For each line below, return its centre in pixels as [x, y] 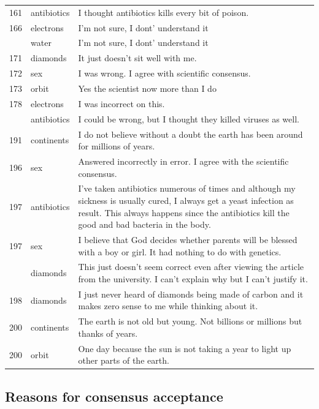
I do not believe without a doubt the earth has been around [190, 134]
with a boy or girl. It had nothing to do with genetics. [180, 251]
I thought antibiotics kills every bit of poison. [163, 12]
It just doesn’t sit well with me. [137, 58]
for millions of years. [117, 146]
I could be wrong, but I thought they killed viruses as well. [189, 118]
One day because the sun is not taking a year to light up [185, 348]
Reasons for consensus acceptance [114, 396]
